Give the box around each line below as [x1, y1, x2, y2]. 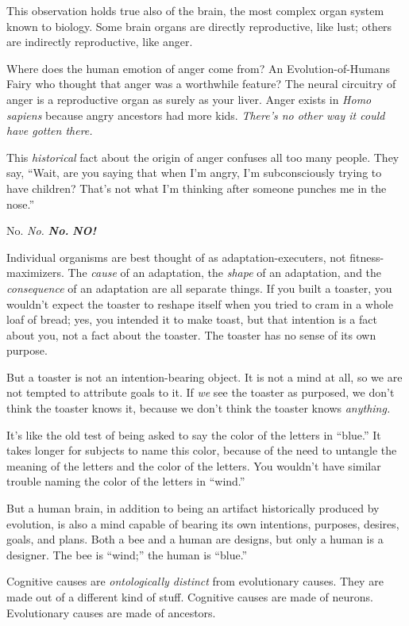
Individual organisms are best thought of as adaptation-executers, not [6, 248, 346, 265]
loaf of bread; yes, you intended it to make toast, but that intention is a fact [6, 311, 377, 328]
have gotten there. [6, 122, 93, 139]
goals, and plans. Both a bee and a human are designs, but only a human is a [6, 531, 384, 547]
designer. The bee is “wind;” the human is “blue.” [6, 546, 248, 563]
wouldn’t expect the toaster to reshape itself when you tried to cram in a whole [6, 295, 393, 312]
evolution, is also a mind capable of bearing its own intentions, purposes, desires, [6, 515, 399, 532]
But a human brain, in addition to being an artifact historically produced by [6, 500, 380, 517]
